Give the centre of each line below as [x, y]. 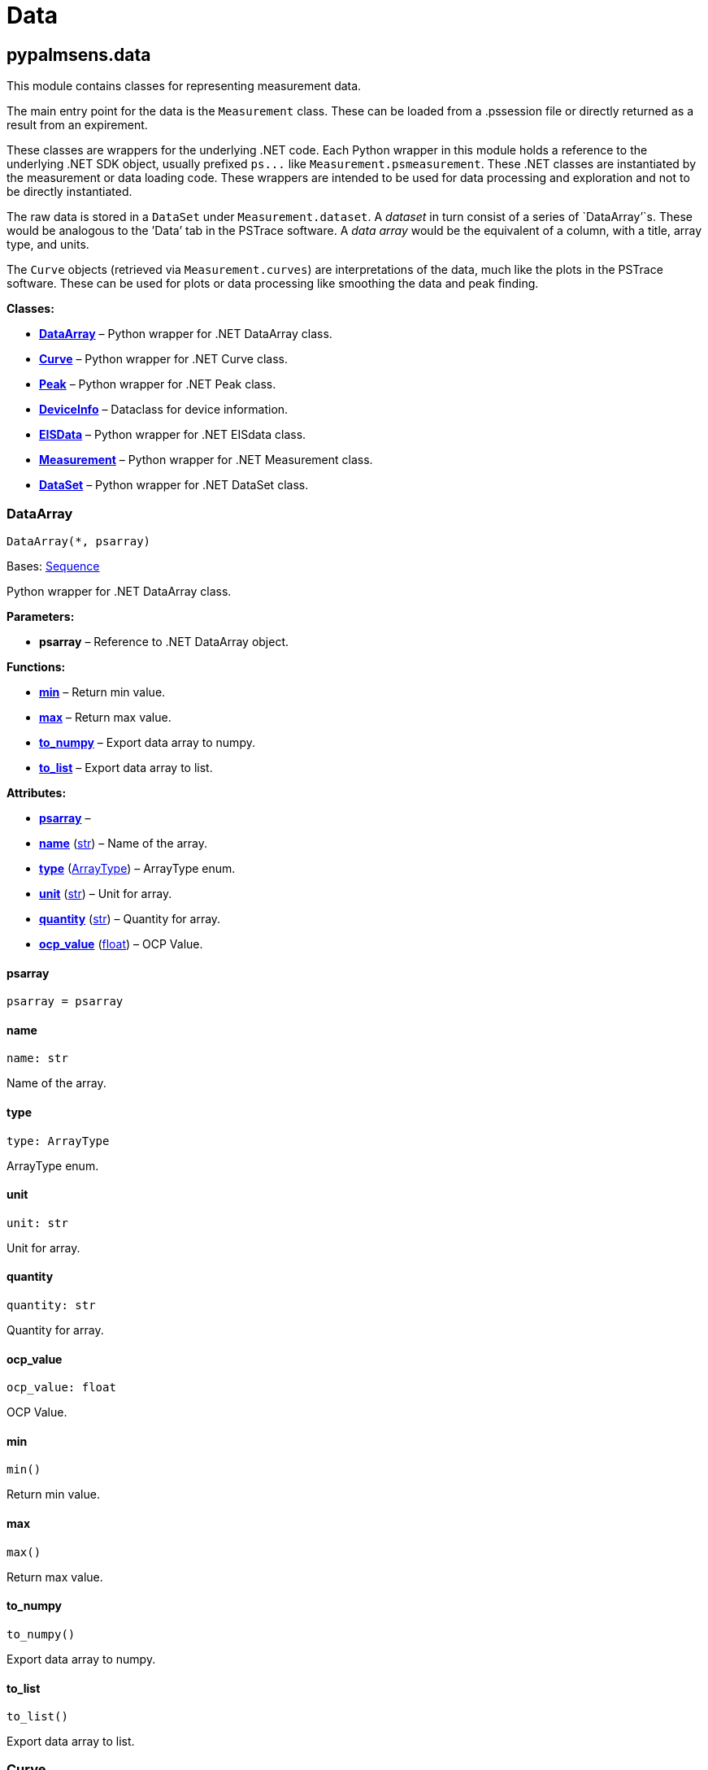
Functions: [36, 666]
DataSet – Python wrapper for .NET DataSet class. [174, 485]
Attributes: [37, 792]
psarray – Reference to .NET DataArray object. [164, 641]
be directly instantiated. [69, 192]
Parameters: [41, 616]
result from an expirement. [77, 125]
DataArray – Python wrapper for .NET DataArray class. [186, 334]
